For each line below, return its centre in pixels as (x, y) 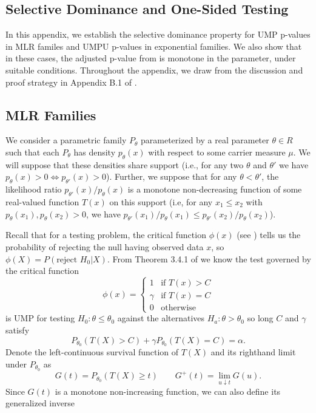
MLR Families (51, 114)
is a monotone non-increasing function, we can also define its (168, 391)
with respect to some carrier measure (217, 152)
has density (95, 152)
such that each (32, 152)
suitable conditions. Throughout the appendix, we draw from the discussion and (154, 70)
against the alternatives (161, 318)
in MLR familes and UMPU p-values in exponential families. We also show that (154, 46)
